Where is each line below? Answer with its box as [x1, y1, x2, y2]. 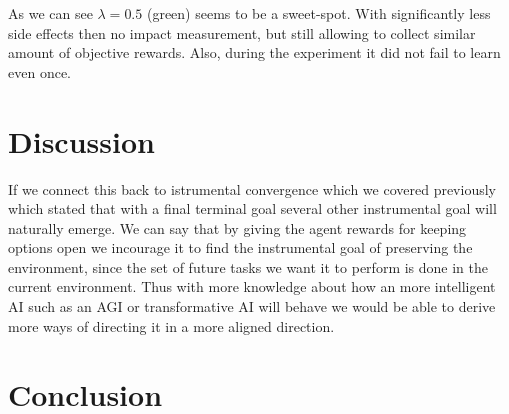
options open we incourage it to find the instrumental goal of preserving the [8, 237, 473, 258]
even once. [8, 61, 71, 82]
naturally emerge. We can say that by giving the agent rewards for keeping [8, 217, 467, 238]
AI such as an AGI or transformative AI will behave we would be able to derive [8, 296, 496, 317]
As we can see [8, 3, 93, 23]
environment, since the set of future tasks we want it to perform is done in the [8, 256, 489, 277]
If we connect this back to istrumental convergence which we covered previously [8, 178, 496, 199]
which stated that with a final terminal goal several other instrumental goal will [8, 198, 497, 219]
